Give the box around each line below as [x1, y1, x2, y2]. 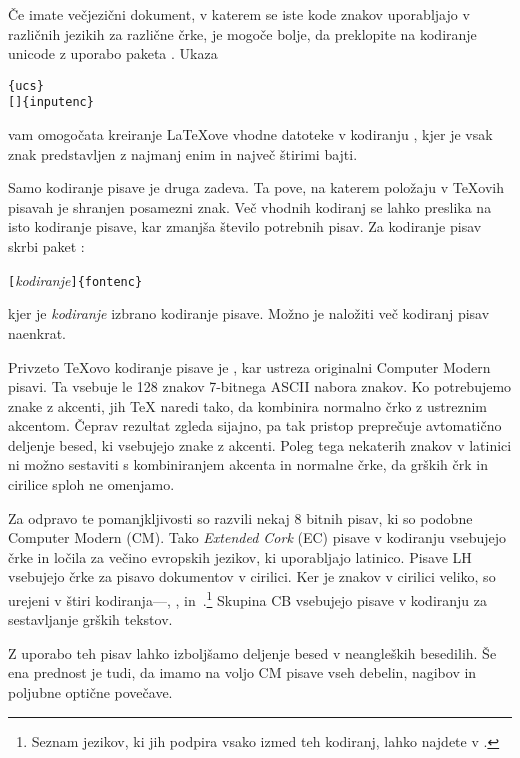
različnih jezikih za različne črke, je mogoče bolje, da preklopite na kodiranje [8, 23, 477, 44]
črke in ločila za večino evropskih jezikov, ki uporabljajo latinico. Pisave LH [8, 546, 472, 567]
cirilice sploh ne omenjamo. [8, 474, 175, 495]
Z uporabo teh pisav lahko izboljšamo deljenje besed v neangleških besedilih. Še [8, 642, 497, 663]
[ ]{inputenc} [8, 95, 94, 110]
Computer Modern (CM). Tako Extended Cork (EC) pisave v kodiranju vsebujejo [8, 527, 506, 548]
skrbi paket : [8, 236, 85, 257]
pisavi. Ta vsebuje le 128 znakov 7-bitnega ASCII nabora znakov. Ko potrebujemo [8, 376, 512, 397]
